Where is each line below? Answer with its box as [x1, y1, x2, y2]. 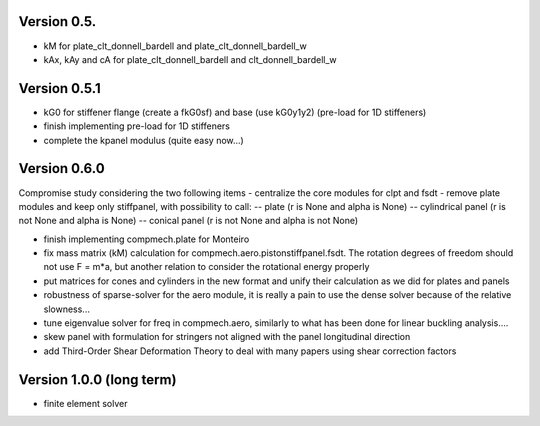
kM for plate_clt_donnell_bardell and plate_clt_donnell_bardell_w [43, 40, 307, 52]
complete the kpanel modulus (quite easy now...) [43, 134, 244, 146]
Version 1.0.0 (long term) [18, 371, 177, 388]
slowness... [43, 303, 90, 315]
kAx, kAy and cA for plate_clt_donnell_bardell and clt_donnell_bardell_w [43, 53, 337, 65]
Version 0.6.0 [18, 160, 105, 177]
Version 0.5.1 [18, 80, 102, 97]
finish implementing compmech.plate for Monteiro [43, 233, 250, 245]
